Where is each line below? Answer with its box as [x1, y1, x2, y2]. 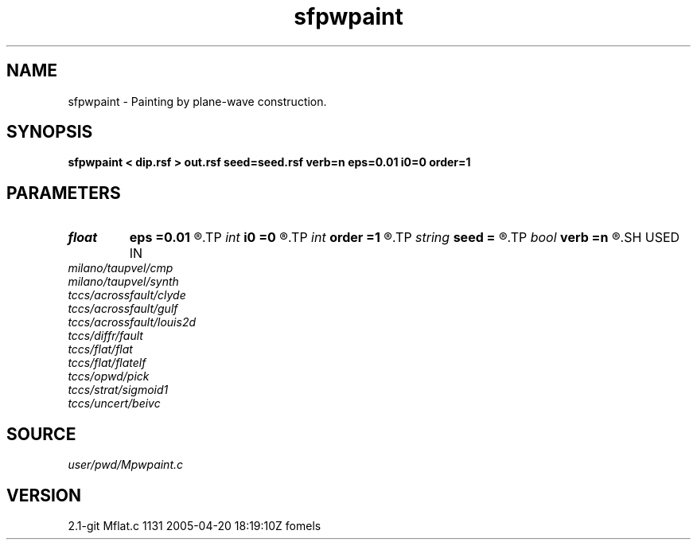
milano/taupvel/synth [68, 275, 179, 289]
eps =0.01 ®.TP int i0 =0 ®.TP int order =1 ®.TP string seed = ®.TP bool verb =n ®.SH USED [129, 229, 680, 246]
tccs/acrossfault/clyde [68, 288, 186, 302]
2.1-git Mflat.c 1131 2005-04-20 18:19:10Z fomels [68, 518, 321, 532]
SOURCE [6, 423, 76, 444]
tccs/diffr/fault [68, 329, 143, 343]
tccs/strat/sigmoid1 [68, 383, 169, 397]
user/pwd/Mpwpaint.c [68, 458, 184, 472]
